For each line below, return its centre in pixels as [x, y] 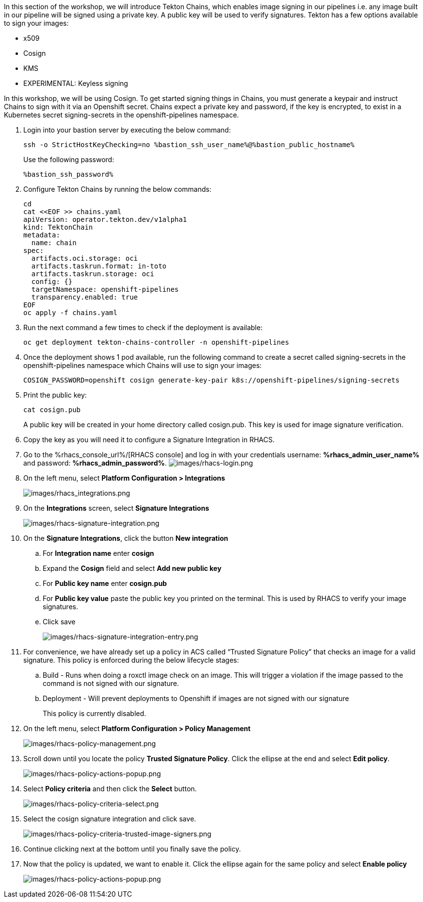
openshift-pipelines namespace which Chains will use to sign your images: [143, 365]
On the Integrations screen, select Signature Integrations [116, 508]
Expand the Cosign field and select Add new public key [132, 568]
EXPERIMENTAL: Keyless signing [76, 83]
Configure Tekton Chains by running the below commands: [117, 189]
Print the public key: [55, 395]
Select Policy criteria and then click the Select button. [110, 789]
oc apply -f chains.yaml [70, 313]
